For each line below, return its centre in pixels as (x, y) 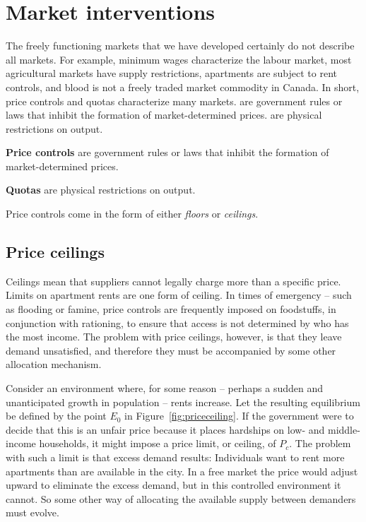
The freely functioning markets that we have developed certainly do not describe (180, 46)
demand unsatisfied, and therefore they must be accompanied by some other (171, 350)
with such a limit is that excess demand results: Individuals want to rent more (175, 457)
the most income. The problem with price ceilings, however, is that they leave (174, 337)
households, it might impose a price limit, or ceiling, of (158, 443)
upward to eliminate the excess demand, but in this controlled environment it (173, 485)
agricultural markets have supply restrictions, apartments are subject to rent (171, 73)
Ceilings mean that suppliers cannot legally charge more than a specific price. (173, 281)
